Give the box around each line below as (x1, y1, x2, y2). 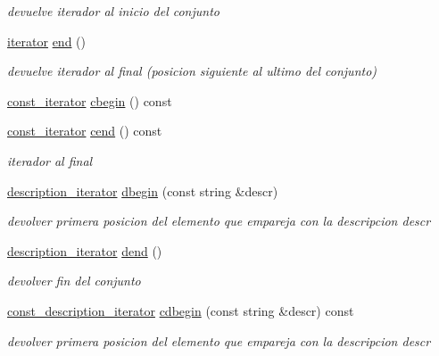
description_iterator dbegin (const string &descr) (7, 181, 278, 200)
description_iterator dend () (7, 241, 162, 260)
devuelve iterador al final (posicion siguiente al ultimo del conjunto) (7, 62, 377, 80)
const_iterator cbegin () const (7, 91, 172, 110)
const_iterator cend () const (7, 121, 162, 140)
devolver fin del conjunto (7, 271, 141, 290)
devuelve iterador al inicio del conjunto (7, 2, 219, 20)
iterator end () (7, 31, 87, 50)
